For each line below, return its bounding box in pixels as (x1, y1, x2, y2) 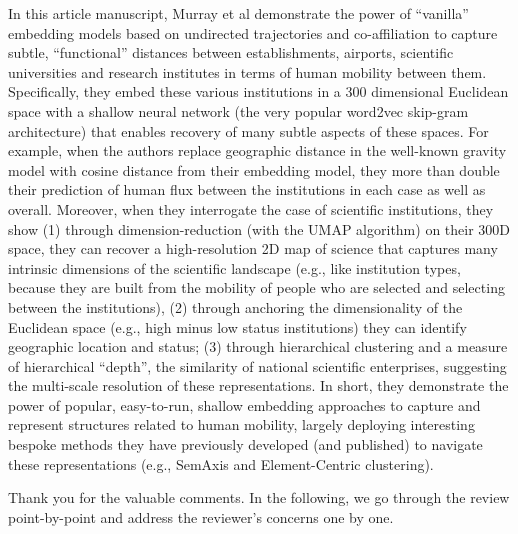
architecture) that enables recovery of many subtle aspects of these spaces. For (8, 120, 489, 141)
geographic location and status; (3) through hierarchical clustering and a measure (8, 336, 508, 357)
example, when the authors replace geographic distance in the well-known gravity (8, 140, 507, 161)
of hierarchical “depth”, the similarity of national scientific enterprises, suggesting (8, 355, 507, 376)
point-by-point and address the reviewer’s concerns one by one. (8, 506, 394, 527)
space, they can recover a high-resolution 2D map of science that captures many (8, 238, 498, 259)
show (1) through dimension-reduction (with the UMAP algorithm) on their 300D (8, 218, 511, 239)
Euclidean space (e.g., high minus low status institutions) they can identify (8, 316, 467, 337)
